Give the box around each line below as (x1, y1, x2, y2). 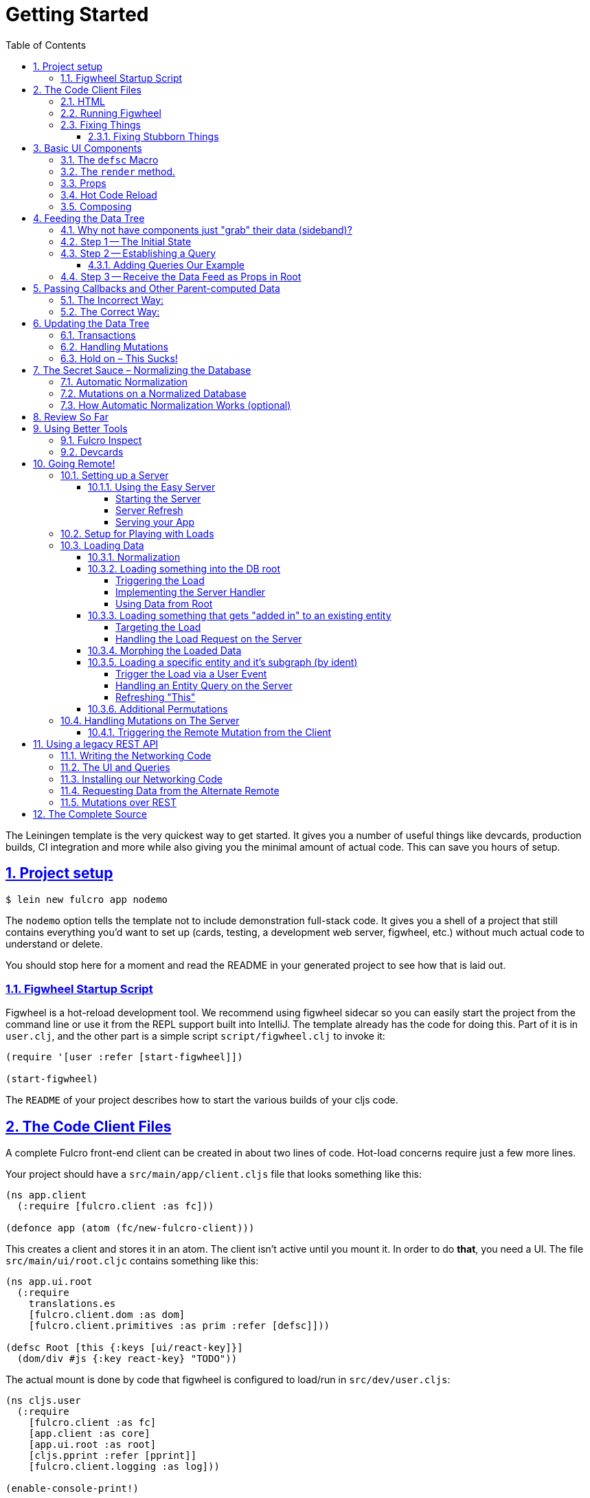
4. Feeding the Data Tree (33, 212, 145, 224)
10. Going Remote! (33, 457, 115, 469)
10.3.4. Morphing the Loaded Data (88, 644, 242, 656)
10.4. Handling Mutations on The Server (60, 714, 240, 726)
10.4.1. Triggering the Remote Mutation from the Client (88, 726, 332, 738)
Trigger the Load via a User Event (115, 667, 267, 680)
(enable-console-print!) (5, 1483, 139, 1495)
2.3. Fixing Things (60, 118, 141, 131)
